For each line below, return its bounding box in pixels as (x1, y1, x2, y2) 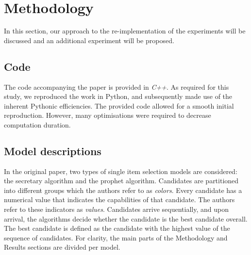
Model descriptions (4, 143, 101, 158)
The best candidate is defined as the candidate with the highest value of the (4, 223, 230, 233)
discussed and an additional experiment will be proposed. (4, 35, 174, 45)
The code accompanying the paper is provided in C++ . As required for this (4, 81, 229, 92)
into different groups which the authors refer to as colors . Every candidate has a (4, 185, 242, 195)
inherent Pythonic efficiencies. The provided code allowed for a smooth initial (4, 100, 234, 111)
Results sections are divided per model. (4, 242, 120, 252)
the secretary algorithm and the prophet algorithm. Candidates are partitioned (4, 175, 239, 186)
